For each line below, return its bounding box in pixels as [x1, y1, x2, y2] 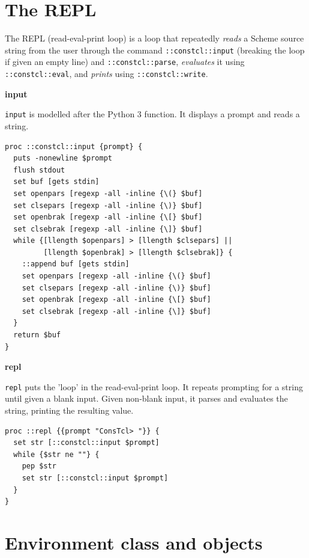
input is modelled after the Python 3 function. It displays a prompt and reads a [5, 108, 300, 120]
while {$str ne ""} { [13, 450, 100, 459]
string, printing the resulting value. [5, 404, 134, 417]
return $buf [13, 331, 61, 340]
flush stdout [13, 165, 65, 174]
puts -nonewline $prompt [13, 154, 112, 163]
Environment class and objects [5, 530, 263, 554]
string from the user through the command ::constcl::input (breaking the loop [5, 43, 305, 56]
